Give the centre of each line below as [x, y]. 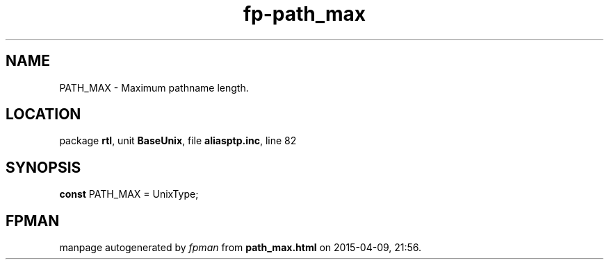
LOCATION [43, 114]
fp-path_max [304, 14]
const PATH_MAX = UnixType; [129, 194]
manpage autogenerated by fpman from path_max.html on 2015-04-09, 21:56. [241, 248]
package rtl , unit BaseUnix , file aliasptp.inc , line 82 [178, 141]
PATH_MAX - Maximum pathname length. [154, 87]
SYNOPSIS [43, 167]
